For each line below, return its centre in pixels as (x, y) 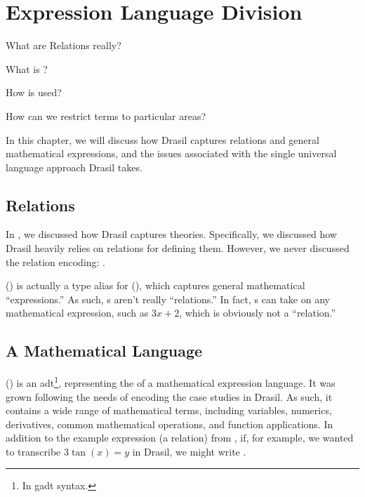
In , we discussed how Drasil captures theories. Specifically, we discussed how (171, 234)
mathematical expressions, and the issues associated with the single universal (171, 153)
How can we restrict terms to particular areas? (106, 115)
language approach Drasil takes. (74, 167)
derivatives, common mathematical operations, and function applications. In (170, 424)
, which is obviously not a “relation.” (258, 313)
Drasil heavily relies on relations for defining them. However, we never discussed (178, 248)
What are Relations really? (64, 45)
